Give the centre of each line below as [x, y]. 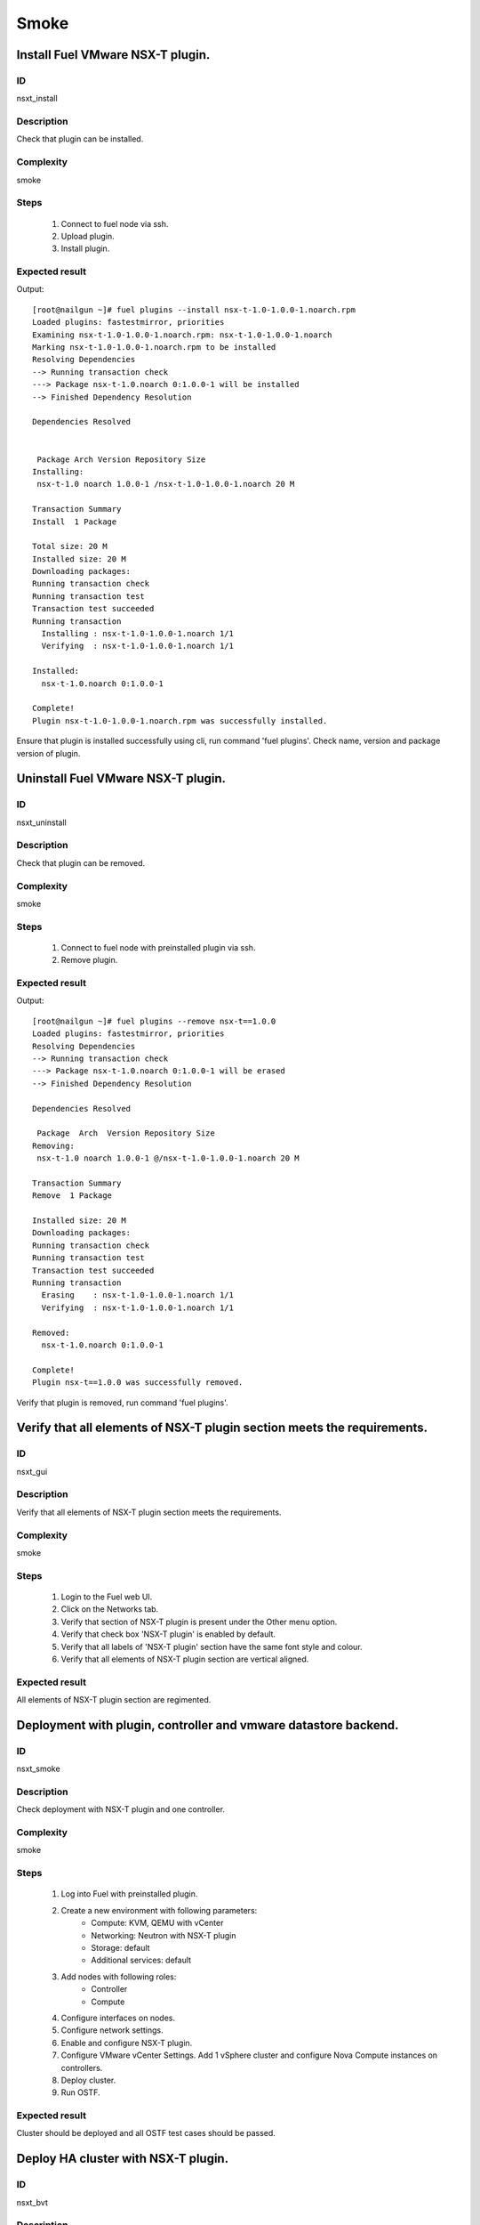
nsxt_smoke [39, 1769]
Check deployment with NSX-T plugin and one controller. [121, 1809]
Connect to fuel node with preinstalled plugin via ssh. [158, 947]
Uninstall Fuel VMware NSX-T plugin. [121, 779]
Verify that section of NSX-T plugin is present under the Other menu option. [199, 1622]
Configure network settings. [112, 2030]
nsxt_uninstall [41, 822]
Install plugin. [85, 248]
